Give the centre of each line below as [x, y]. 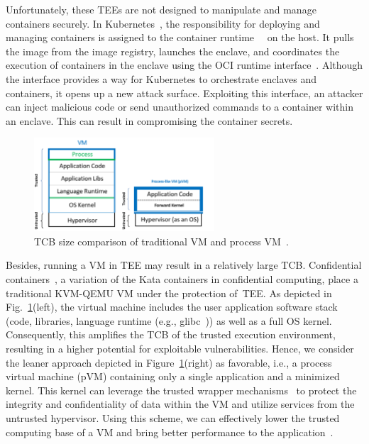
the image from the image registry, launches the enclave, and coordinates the [173, 51]
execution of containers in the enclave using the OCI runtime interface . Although [184, 65]
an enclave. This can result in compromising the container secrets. [149, 120]
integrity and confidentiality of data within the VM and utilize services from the [180, 404]
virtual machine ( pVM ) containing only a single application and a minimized [173, 376]
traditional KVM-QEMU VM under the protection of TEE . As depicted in [169, 293]
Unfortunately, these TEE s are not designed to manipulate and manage [161, 9]
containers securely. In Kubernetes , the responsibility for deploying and [163, 23]
